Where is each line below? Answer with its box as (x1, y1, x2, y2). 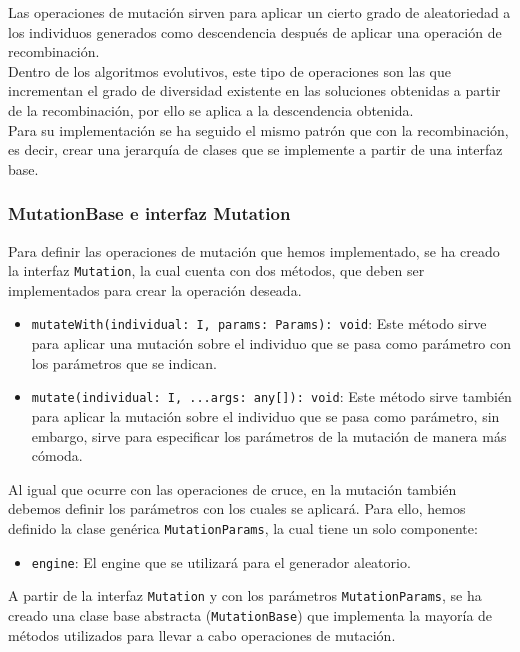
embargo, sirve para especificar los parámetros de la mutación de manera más (31, 425, 507, 446)
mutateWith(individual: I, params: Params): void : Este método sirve (31, 313, 487, 334)
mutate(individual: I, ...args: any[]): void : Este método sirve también (31, 386, 512, 407)
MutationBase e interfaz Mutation (8, 201, 291, 226)
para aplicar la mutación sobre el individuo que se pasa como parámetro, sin (31, 405, 500, 426)
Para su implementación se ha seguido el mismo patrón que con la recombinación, (8, 119, 509, 140)
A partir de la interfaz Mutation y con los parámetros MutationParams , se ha (8, 585, 482, 606)
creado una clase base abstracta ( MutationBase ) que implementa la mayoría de (8, 604, 493, 625)
